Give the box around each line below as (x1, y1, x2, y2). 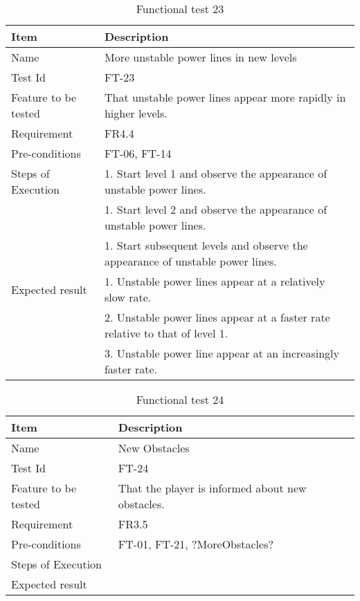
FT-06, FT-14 (104, 145, 172, 161)
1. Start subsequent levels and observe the (104, 237, 308, 253)
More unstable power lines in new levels (104, 49, 297, 65)
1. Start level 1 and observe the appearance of (104, 165, 327, 181)
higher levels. (104, 105, 168, 121)
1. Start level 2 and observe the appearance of (104, 201, 327, 217)
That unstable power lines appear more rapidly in (104, 89, 346, 105)
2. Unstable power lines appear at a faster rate (104, 309, 330, 325)
